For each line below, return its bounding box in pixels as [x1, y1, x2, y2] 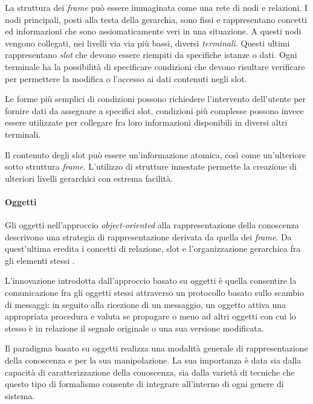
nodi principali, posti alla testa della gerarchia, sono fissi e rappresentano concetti [5, 13, 308, 25]
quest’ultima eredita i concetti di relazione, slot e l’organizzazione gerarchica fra [5, 242, 301, 255]
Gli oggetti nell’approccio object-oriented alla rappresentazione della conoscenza [5, 219, 299, 231]
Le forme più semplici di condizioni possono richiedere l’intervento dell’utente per [5, 92, 306, 105]
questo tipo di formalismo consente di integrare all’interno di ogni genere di [5, 377, 284, 390]
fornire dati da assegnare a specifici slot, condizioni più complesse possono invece [5, 104, 304, 117]
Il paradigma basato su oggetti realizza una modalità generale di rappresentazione [5, 342, 308, 354]
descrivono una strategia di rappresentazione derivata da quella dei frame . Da [5, 230, 292, 243]
